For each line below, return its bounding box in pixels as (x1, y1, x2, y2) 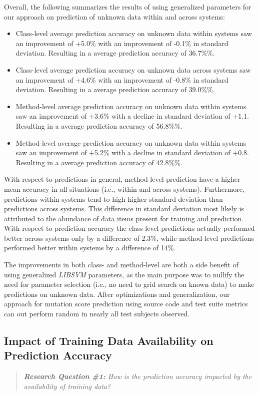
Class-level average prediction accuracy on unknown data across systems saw (15, 64, 251, 75)
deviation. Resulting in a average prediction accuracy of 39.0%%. (15, 84, 215, 95)
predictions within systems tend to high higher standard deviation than (4, 193, 223, 204)
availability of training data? (23, 380, 111, 391)
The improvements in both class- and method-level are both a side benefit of (4, 259, 238, 270)
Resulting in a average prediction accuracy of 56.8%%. (15, 120, 182, 131)
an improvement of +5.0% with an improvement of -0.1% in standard (15, 38, 228, 48)
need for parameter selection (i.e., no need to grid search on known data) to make (4, 279, 254, 289)
